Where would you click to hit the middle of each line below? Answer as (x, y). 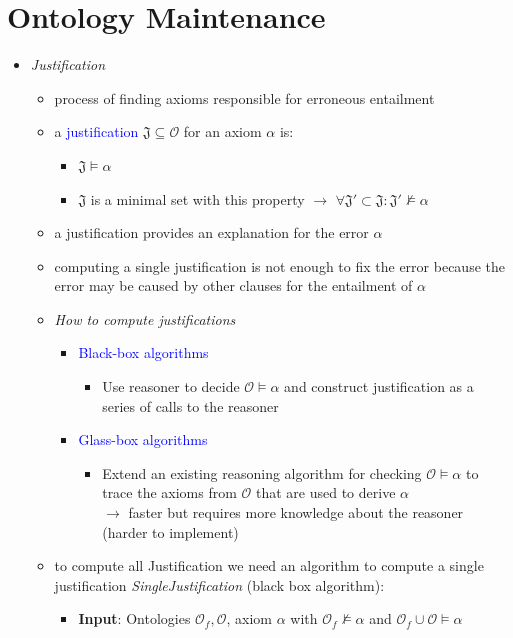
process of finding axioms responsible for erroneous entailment (244, 97)
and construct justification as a (379, 386)
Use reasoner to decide (171, 386)
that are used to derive (326, 492)
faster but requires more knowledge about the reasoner (296, 512)
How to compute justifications (145, 318)
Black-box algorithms (143, 352)
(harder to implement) (170, 531)
